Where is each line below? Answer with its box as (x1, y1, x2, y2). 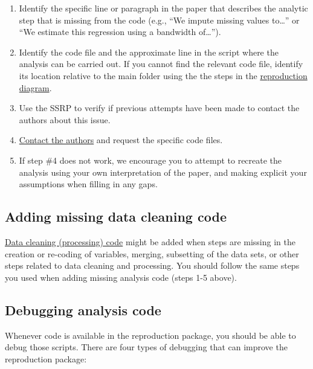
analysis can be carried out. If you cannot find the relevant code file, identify (19, 57, 303, 70)
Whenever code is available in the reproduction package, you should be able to (5, 329, 296, 341)
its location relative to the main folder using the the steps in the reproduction (19, 69, 308, 82)
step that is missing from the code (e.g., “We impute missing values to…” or (19, 13, 300, 26)
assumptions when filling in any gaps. (19, 178, 158, 190)
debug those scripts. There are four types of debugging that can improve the (5, 341, 288, 353)
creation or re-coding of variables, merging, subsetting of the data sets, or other (5, 247, 299, 260)
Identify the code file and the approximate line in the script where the (19, 45, 279, 58)
